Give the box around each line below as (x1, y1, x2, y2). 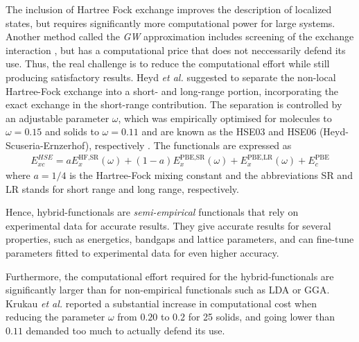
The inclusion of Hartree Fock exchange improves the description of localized (6, 2, 332, 16)
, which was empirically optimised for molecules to (118, 110, 332, 125)
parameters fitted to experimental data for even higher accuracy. (6, 246, 279, 260)
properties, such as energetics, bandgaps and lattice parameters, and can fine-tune (6, 232, 354, 246)
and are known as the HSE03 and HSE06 (141, 124, 317, 139)
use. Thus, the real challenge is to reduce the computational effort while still (6, 56, 330, 71)
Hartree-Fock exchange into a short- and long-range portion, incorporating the (6, 83, 339, 98)
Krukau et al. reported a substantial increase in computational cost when (6, 296, 317, 310)
